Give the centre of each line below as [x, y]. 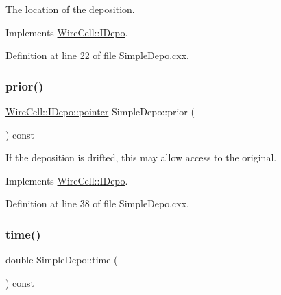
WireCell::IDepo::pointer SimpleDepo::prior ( [100, 111]
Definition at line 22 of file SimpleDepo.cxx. [97, 55]
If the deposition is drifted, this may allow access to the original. [141, 157]
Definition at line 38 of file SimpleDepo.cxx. [97, 203]
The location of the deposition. [70, 9]
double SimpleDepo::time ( [62, 260]
